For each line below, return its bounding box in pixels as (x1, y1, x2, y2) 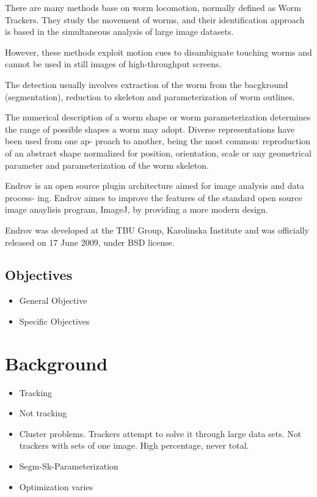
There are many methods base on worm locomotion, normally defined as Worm (5, 1, 301, 13)
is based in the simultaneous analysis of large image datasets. (5, 25, 234, 38)
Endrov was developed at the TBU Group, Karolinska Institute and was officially (5, 223, 309, 236)
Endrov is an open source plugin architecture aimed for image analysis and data (5, 179, 304, 192)
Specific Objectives (19, 314, 90, 327)
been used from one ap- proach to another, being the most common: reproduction (5, 134, 311, 147)
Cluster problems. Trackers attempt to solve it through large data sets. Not (19, 427, 302, 440)
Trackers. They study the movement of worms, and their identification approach (5, 13, 305, 26)
